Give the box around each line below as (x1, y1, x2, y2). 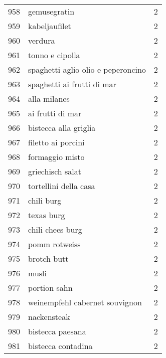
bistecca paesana (28, 325, 86, 337)
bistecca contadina (28, 340, 93, 351)
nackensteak (28, 311, 70, 322)
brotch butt (28, 253, 69, 264)
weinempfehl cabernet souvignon (28, 296, 142, 308)
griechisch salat (28, 165, 81, 177)
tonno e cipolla (28, 49, 80, 61)
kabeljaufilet (28, 20, 71, 32)
